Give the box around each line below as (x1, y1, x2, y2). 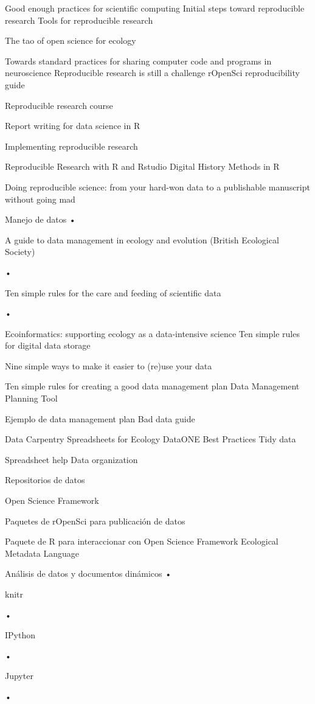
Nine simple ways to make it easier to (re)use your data (5, 359, 212, 372)
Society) (5, 245, 35, 258)
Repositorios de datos (5, 473, 85, 486)
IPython (5, 629, 35, 641)
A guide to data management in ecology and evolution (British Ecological (5, 233, 279, 246)
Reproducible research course (5, 99, 113, 111)
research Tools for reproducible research (5, 13, 153, 26)
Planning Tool (5, 392, 58, 405)
